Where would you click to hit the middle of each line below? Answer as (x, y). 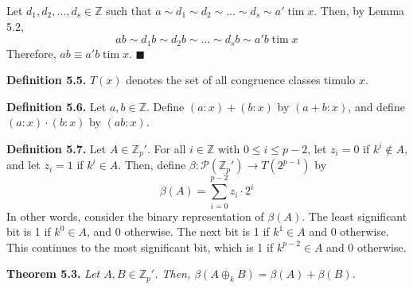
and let (23, 165)
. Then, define (152, 165)
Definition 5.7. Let (56, 149)
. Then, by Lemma (359, 10)
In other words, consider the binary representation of (135, 216)
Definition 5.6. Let (56, 106)
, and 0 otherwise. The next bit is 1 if (178, 231)
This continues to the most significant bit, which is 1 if (140, 247)
